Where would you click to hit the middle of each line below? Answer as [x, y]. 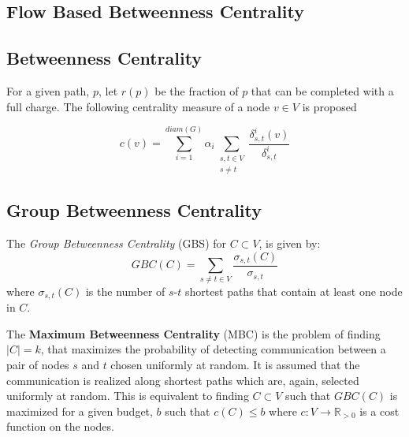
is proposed [329, 106]
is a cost [379, 411]
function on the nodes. [60, 426]
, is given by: [290, 243]
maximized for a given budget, [80, 411]
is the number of [125, 291]
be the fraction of [197, 90]
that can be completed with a [322, 90]
